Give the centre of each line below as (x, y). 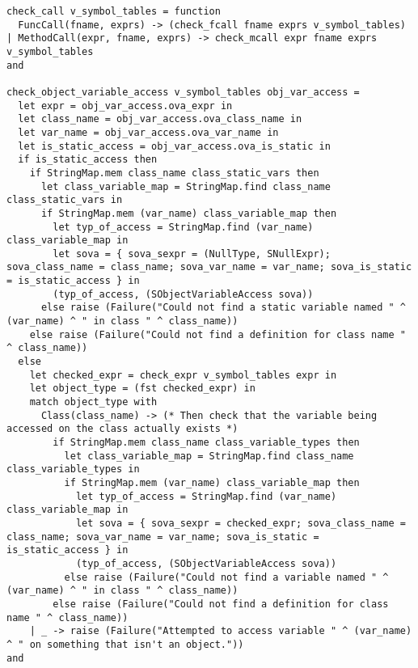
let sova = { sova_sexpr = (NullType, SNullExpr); (192, 254)
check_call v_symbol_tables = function (114, 11)
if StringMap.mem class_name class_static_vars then (174, 173)
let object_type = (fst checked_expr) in (142, 389)
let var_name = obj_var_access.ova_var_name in (148, 132)
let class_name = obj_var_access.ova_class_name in (160, 119)
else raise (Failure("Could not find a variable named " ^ (226, 577)
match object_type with (93, 402)
